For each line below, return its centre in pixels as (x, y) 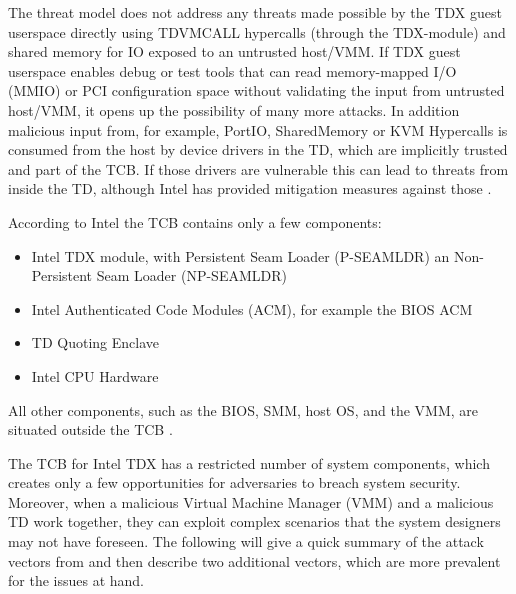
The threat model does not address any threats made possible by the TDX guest (255, 12)
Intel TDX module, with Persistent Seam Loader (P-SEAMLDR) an (240, 255)
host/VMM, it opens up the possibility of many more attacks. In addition (234, 109)
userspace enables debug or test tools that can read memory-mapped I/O (232, 70)
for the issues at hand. (76, 580)
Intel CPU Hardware (95, 375)
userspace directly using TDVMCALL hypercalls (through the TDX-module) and (257, 31)
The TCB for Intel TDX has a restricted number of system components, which (249, 462)
